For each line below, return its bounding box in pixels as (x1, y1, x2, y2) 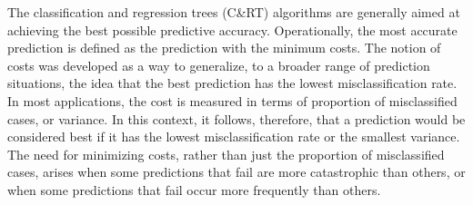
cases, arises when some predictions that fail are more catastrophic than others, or (7, 162, 466, 181)
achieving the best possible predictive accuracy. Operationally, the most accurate (7, 20, 458, 39)
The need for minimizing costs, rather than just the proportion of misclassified (7, 144, 445, 163)
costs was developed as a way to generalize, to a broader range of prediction (7, 55, 430, 74)
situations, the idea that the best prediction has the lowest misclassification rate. (7, 73, 458, 93)
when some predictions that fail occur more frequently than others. (7, 180, 381, 199)
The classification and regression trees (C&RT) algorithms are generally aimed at (7, 3, 460, 21)
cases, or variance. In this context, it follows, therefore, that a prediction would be (7, 109, 466, 128)
